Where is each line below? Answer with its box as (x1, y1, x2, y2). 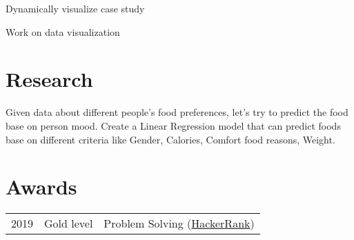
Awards (6, 172, 77, 201)
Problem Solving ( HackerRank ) (104, 215, 255, 232)
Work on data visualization (6, 24, 120, 39)
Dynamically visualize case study (6, 1, 145, 15)
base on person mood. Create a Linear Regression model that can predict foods (6, 118, 341, 132)
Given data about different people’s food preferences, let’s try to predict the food (6, 105, 348, 119)
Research (6, 65, 93, 93)
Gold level (44, 215, 93, 232)
